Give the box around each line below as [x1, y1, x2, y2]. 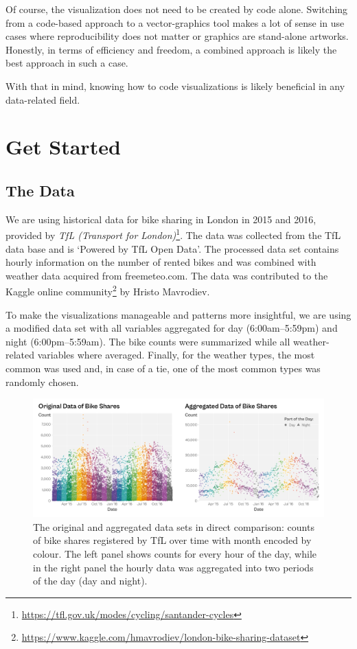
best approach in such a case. [5, 56, 128, 70]
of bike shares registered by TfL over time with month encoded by [33, 533, 312, 547]
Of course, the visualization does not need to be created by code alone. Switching [5, 2, 348, 16]
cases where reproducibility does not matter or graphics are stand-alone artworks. [5, 29, 349, 43]
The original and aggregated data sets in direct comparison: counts [33, 519, 314, 534]
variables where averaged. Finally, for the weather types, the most [37, 348, 315, 362]
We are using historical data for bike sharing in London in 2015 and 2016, [5, 212, 316, 226]
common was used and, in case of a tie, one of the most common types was [5, 361, 321, 375]
